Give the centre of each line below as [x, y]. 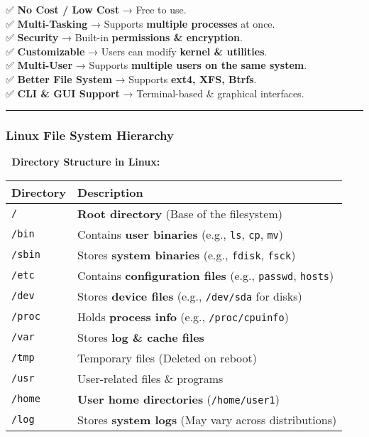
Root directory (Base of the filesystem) [180, 213]
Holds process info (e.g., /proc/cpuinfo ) [183, 316]
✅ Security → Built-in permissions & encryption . [124, 37]
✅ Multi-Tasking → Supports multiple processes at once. [141, 23]
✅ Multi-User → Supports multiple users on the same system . [156, 65]
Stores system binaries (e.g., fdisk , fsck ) [187, 254]
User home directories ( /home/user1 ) [179, 399]
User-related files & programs [150, 378]
